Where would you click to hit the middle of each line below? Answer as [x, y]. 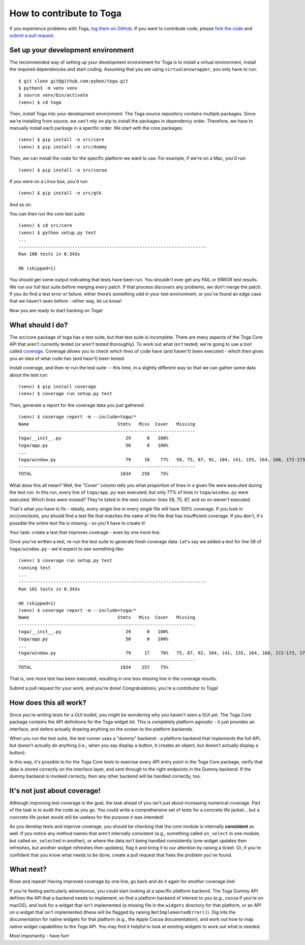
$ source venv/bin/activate [53, 95]
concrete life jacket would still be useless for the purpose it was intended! [86, 817]
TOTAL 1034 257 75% [94, 667]
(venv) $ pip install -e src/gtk [60, 193]
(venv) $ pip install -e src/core [61, 140]
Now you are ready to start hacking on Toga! [56, 310]
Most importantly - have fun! [39, 936]
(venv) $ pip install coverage [57, 387]
